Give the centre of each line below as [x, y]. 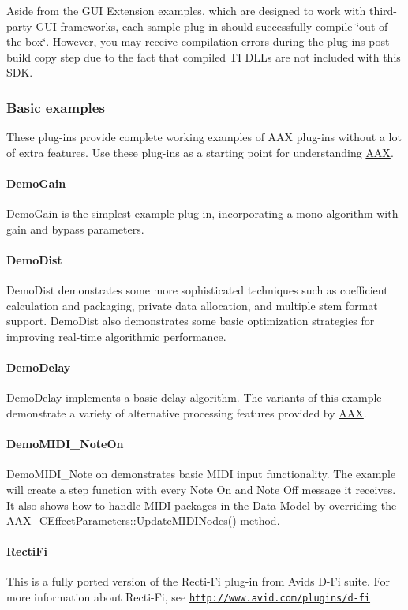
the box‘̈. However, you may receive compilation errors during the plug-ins [186, 41]
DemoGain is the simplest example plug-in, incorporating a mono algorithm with [202, 213]
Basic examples [56, 107]
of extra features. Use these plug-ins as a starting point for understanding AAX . [200, 152]
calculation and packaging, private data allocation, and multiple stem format [192, 305]
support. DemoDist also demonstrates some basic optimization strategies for [191, 321]
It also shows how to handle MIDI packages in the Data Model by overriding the [202, 505]
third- [383, 10]
